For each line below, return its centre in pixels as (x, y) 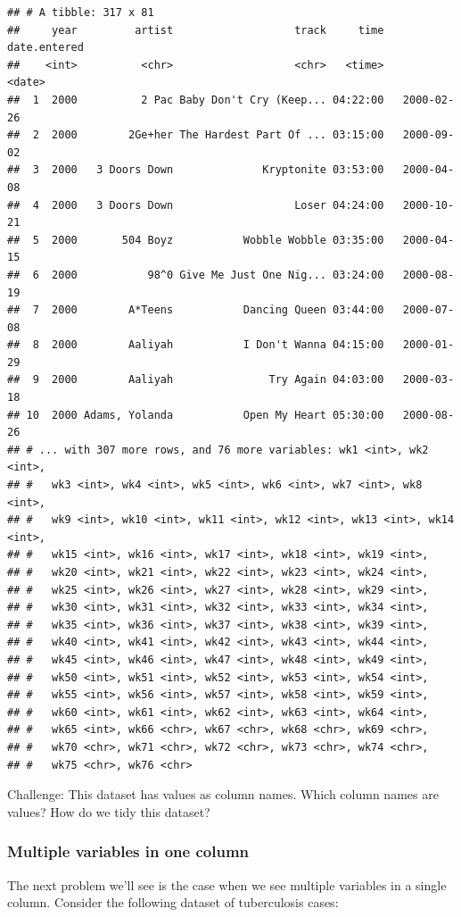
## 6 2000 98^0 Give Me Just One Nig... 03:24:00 (196, 275)
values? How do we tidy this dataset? (109, 811)
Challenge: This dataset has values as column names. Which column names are (223, 794)
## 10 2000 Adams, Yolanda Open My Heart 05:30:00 (196, 415)
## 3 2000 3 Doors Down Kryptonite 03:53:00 (196, 170)
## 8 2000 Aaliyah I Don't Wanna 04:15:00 (196, 345)
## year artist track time (196, 30)
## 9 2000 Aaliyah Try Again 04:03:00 (196, 380)
